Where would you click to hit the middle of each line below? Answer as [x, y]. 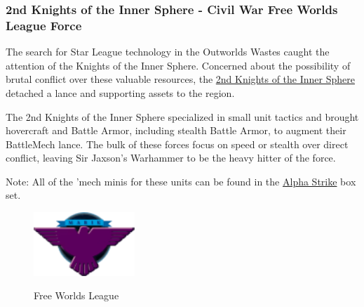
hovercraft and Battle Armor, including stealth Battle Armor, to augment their [176, 130]
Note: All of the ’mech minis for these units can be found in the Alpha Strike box [181, 181]
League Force [44, 25]
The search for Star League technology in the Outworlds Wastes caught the [168, 52]
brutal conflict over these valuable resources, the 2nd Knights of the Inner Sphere [180, 79]
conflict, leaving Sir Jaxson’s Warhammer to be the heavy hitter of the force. [171, 158]
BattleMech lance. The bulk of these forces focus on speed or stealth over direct [177, 144]
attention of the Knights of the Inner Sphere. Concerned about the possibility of [178, 65]
